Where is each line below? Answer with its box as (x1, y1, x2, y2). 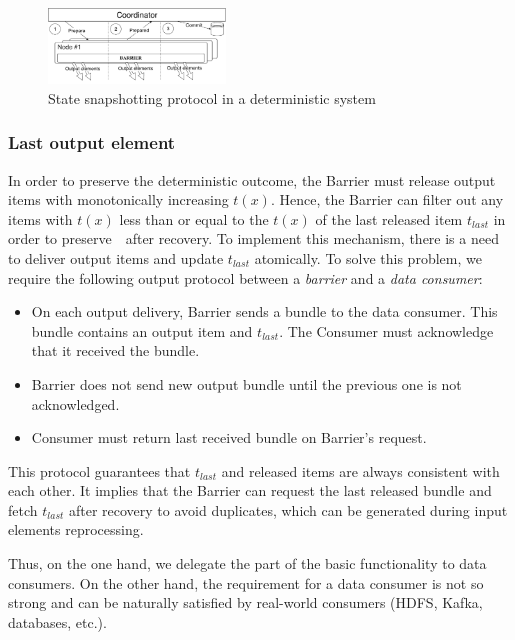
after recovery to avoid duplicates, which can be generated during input (68, 499, 508, 520)
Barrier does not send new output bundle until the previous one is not (31, 373, 462, 394)
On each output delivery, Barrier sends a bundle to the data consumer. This (31, 301, 498, 322)
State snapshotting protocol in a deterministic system (48, 87, 376, 108)
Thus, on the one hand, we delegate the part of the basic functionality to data (8, 553, 487, 574)
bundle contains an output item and (31, 320, 253, 341)
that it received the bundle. (31, 340, 200, 361)
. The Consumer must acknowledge (279, 320, 494, 341)
